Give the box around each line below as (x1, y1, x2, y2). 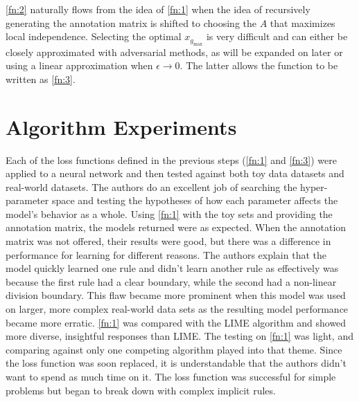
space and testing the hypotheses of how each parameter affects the (51, 193, 338, 208)
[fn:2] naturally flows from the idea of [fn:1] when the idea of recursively (6, 2, 310, 16)
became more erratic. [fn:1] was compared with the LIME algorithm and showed (6, 315, 347, 329)
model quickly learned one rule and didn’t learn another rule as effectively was (6, 261, 339, 275)
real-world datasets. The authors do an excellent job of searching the (6, 179, 297, 194)
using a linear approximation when (6, 58, 153, 73)
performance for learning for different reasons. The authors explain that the (6, 247, 326, 262)
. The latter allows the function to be (179, 58, 338, 73)
